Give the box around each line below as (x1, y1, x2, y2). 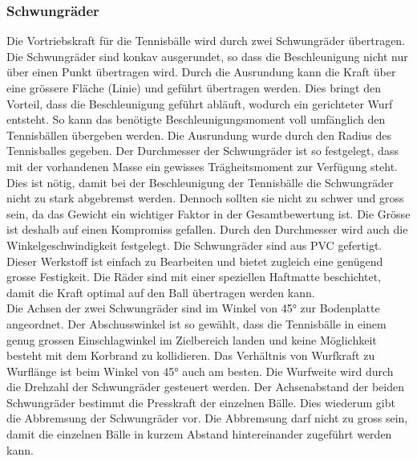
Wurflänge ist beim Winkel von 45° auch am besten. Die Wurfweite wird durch (6, 362, 394, 379)
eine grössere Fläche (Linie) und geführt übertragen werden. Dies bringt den (6, 80, 381, 96)
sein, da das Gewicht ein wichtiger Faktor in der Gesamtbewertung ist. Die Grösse (6, 205, 411, 222)
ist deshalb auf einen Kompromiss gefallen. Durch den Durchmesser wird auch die (6, 221, 408, 238)
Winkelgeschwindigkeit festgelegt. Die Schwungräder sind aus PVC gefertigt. (6, 236, 383, 253)
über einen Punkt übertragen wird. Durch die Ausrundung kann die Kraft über (6, 63, 396, 80)
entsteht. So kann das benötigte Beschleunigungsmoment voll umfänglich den (6, 111, 386, 128)
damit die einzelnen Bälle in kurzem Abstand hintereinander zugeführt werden (6, 426, 392, 443)
